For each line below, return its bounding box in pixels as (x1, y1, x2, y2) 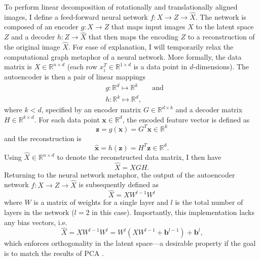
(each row (67, 61, 97, 72)
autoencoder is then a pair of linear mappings (4, 71, 146, 82)
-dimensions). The (193, 61, 249, 72)
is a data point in (133, 61, 188, 72)
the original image (4, 41, 60, 52)
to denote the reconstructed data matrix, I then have (57, 152, 221, 162)
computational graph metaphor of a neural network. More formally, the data (4, 51, 242, 62)
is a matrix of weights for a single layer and (33, 197, 168, 207)
